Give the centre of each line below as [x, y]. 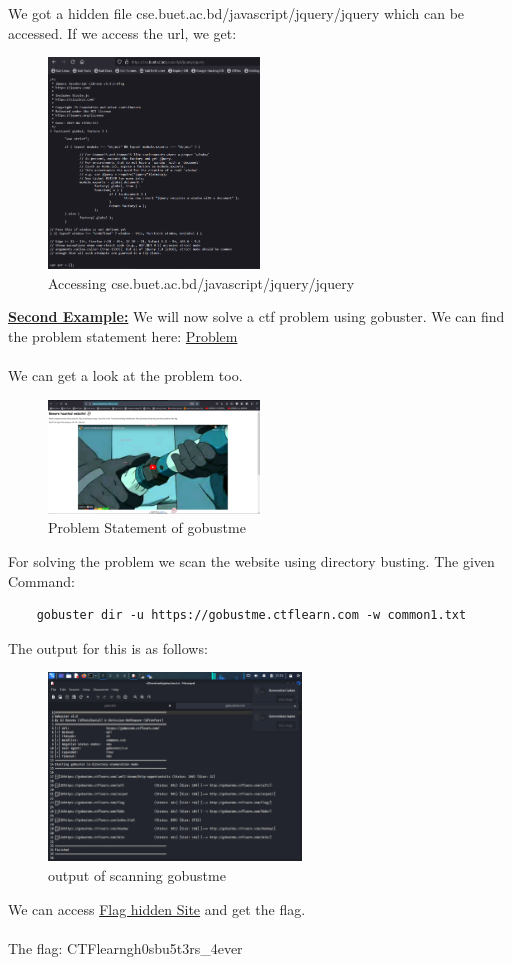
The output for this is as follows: [108, 647]
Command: [41, 580]
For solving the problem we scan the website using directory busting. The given [251, 561]
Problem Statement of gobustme [147, 527]
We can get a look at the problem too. [125, 375]
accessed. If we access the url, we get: [122, 32]
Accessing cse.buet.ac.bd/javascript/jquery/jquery [201, 282]
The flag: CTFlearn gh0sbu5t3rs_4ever [125, 947]
